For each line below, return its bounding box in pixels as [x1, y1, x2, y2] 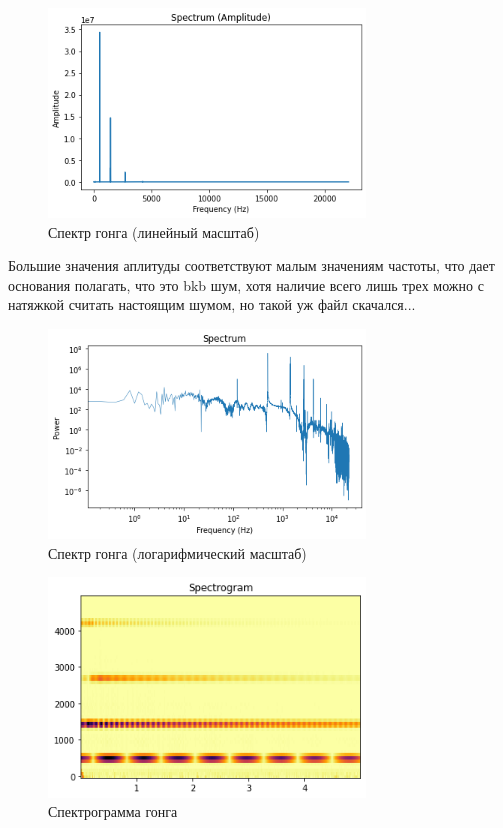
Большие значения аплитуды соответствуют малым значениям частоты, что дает [8, 255, 495, 276]
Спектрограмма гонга [48, 801, 178, 822]
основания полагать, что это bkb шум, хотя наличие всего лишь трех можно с [8, 274, 484, 295]
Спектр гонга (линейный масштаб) [48, 221, 260, 242]
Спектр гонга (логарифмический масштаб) [48, 542, 307, 563]
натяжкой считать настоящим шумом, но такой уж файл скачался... [8, 294, 416, 315]
